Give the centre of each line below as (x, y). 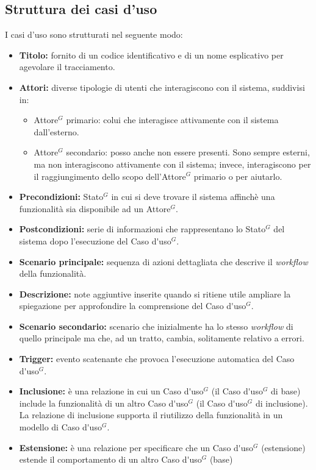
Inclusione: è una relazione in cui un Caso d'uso (111, 391)
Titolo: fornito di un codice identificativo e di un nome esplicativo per (151, 55)
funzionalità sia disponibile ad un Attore (95, 208)
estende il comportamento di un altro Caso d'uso (110, 459)
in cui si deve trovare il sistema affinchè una (193, 197)
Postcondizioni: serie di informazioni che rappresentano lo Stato (142, 229)
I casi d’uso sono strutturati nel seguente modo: (94, 34)
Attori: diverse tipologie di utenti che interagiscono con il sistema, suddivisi (162, 87)
